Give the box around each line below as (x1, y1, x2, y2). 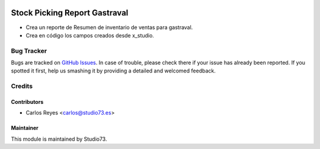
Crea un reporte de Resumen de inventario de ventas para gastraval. (25, 24, 193, 31)
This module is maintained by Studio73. (11, 135, 107, 142)
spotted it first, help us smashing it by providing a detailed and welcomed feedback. (11, 67, 216, 74)
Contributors (11, 99, 44, 105)
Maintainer (11, 125, 39, 132)
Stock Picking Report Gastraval (11, 8, 129, 18)
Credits (11, 82, 33, 90)
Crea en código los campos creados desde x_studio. (25, 31, 154, 39)
